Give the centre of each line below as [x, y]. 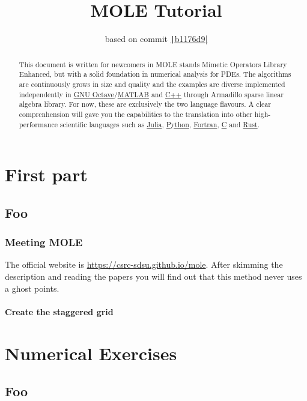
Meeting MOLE [44, 242]
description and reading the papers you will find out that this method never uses [153, 276]
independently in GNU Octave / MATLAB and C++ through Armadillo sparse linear [151, 94]
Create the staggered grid [59, 311]
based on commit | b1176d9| [156, 39]
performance [38, 124]
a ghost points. [32, 288]
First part [46, 174]
